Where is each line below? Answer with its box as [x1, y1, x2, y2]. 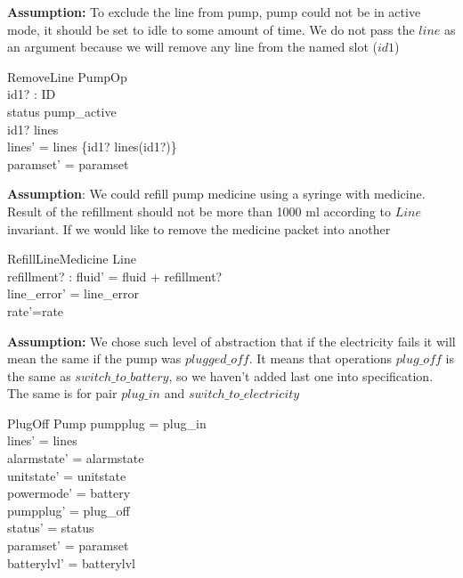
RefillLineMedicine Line [7, 249, 136, 268]
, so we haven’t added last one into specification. [168, 366, 434, 385]
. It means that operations [248, 349, 393, 368]
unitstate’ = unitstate [7, 466, 126, 484]
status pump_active [7, 102, 117, 120]
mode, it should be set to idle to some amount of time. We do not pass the [7, 20, 415, 38]
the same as [7, 366, 71, 385]
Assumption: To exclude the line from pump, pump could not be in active [7, 3, 421, 20]
